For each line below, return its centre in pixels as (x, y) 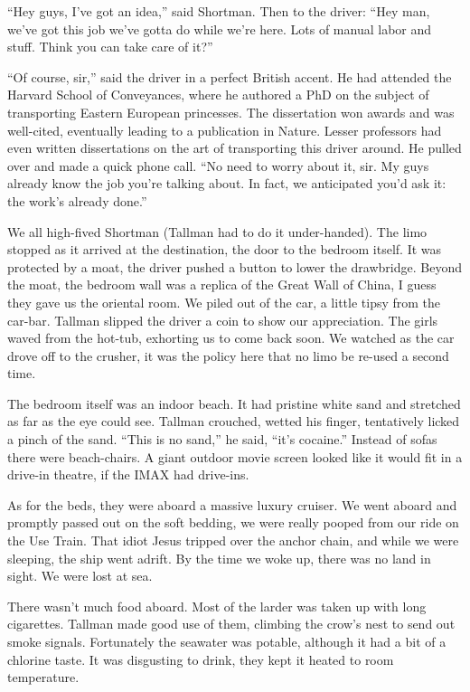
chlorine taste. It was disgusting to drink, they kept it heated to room (201, 659)
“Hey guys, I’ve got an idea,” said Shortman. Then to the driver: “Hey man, (219, 11)
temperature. (43, 677)
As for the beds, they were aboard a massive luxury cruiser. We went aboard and (232, 504)
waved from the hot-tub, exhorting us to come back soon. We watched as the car (231, 338)
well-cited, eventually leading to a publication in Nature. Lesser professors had (225, 130)
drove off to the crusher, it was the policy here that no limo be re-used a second (228, 355)
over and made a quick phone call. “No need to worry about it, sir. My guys (218, 165)
